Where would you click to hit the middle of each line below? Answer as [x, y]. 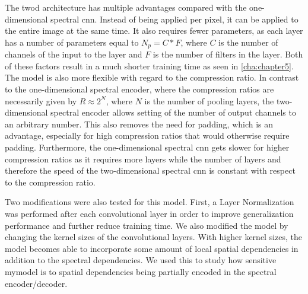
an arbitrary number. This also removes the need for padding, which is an [139, 124]
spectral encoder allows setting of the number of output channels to [173, 112]
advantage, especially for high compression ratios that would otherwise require [147, 135]
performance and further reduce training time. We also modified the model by [147, 225]
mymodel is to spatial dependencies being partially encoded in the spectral [141, 271]
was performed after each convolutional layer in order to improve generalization [149, 213]
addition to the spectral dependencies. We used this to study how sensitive [141, 260]
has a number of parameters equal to [72, 42]
